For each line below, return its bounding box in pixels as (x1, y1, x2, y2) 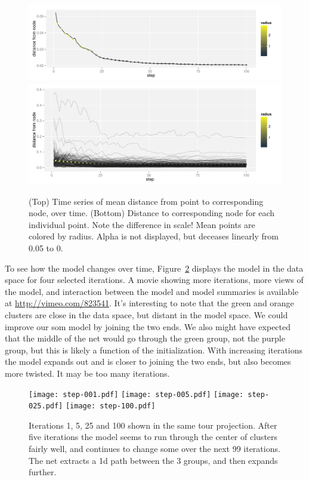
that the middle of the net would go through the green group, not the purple (5, 332, 285, 344)
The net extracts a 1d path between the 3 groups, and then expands (29, 454, 278, 466)
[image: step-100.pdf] (65, 402, 156, 411)
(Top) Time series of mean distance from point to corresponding (29, 195, 264, 207)
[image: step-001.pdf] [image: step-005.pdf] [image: (29, 390, 244, 399)
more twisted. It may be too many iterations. (5, 367, 170, 379)
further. (29, 466, 57, 478)
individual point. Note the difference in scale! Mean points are (29, 218, 255, 230)
